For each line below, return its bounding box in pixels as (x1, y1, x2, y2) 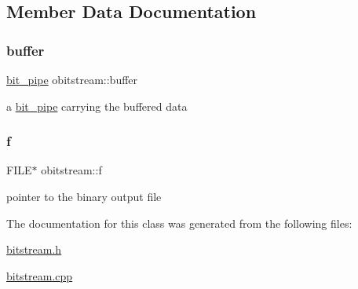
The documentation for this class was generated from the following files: (6, 214, 353, 231)
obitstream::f (41, 162, 102, 178)
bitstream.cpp (6, 267, 73, 284)
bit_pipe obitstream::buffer (6, 71, 138, 87)
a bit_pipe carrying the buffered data (6, 97, 188, 114)
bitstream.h (6, 241, 62, 258)
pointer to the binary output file (6, 188, 162, 204)
